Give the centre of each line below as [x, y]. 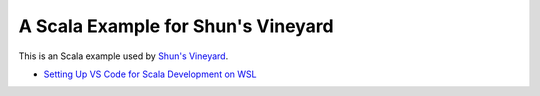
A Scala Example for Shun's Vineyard [176, 26]
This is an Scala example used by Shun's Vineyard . [123, 56]
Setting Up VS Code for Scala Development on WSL [150, 74]
